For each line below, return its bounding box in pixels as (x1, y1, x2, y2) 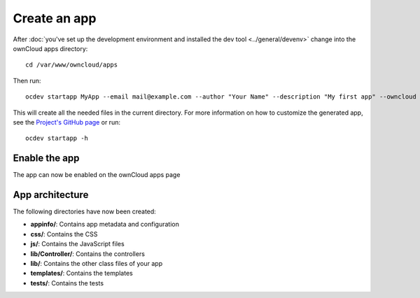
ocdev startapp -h (25, 134, 89, 143)
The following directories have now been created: (13, 207, 157, 216)
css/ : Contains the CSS (30, 229, 98, 238)
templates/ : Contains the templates (30, 269, 133, 278)
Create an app (13, 10, 97, 26)
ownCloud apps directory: (13, 44, 88, 52)
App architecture (13, 189, 89, 201)
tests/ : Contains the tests (30, 278, 104, 287)
